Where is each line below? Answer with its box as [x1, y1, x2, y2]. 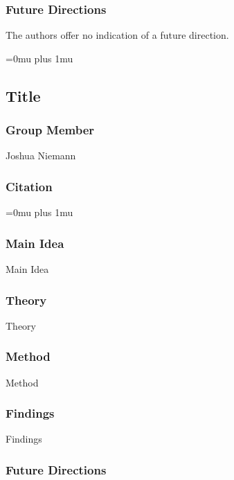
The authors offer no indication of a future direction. [6, 28, 229, 42]
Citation [6, 177, 53, 195]
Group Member [6, 121, 95, 139]
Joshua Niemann [6, 148, 76, 163]
